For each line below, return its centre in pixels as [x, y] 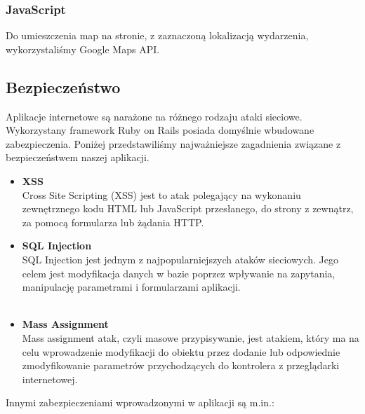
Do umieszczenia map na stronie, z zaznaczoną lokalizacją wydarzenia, [157, 35]
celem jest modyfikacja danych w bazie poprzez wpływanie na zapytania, [179, 273]
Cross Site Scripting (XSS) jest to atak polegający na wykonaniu [161, 194]
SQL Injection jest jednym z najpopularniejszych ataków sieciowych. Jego [180, 259]
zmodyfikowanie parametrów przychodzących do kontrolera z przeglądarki [181, 365]
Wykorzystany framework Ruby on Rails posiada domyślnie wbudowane [160, 130]
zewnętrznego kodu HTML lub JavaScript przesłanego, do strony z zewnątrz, [188, 208]
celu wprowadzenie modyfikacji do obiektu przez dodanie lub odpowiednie [181, 351]
